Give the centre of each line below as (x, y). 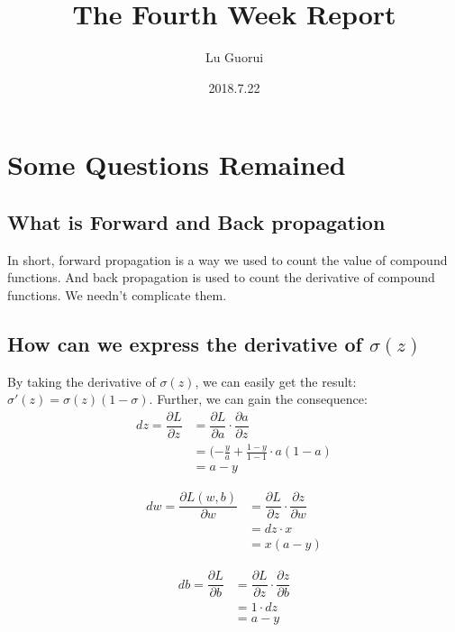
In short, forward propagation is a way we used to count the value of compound (227, 259)
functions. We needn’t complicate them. (117, 294)
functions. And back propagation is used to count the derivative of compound (221, 277)
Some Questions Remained (177, 165)
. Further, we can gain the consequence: (258, 399)
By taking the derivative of (82, 381)
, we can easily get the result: (276, 381)
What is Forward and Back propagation (196, 221)
